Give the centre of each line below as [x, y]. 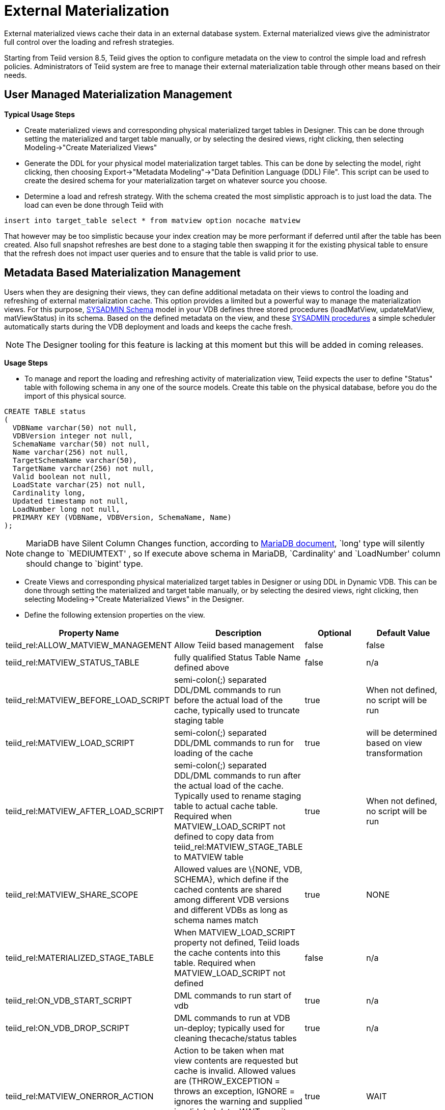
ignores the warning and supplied [238, 1102]
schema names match [216, 920]
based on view [394, 743]
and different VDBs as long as [231, 910]
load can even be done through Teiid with [94, 205]
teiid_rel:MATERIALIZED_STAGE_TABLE [80, 958]
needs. [16, 75]
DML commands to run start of [233, 996]
